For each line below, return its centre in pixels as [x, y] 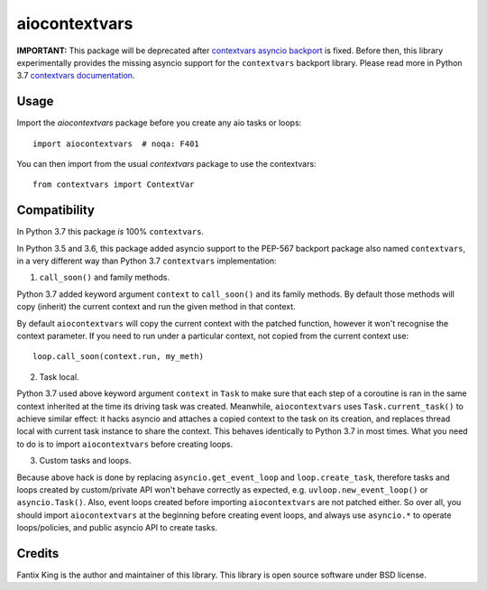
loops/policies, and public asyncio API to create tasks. [117, 528]
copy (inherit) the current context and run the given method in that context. [156, 307]
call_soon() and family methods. [105, 277]
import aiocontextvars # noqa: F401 [116, 143]
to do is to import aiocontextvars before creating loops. [125, 444]
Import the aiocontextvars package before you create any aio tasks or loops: [159, 123]
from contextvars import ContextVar [114, 184]
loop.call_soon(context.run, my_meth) [119, 357]
